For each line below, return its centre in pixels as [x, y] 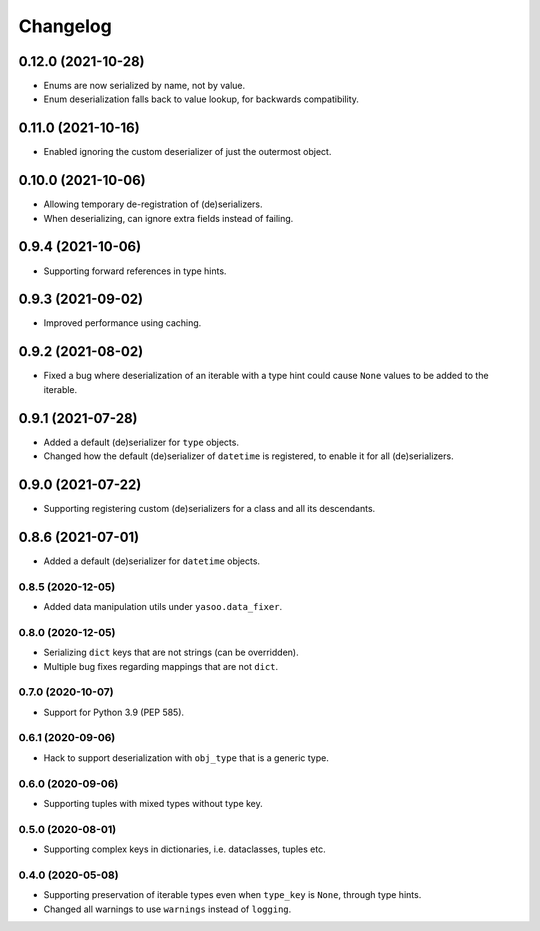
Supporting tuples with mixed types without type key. [153, 803]
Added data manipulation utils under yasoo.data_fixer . [163, 607]
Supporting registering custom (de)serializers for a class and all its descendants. [209, 508]
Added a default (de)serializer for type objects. [141, 442]
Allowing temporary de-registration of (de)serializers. [153, 204]
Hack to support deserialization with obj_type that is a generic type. [186, 757]
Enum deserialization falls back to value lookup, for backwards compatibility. [201, 99]
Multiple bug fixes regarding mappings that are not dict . [161, 666]
